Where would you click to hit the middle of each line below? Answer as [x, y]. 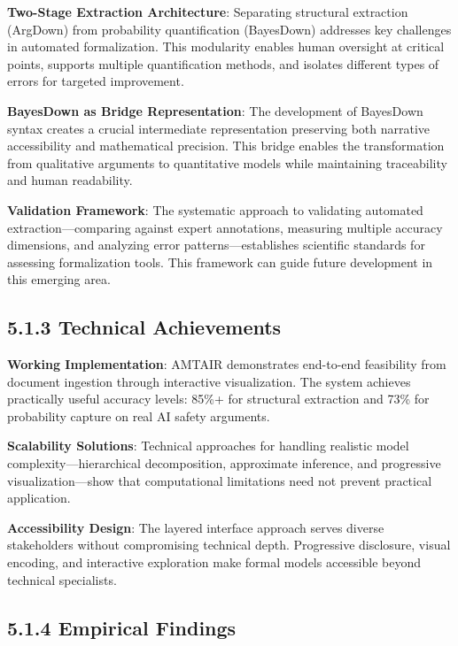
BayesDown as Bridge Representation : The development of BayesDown [215, 110]
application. [39, 498]
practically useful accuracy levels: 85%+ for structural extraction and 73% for [218, 399]
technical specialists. [62, 579]
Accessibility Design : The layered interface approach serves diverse [196, 527]
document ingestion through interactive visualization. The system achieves [209, 381]
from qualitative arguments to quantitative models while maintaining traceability [227, 162]
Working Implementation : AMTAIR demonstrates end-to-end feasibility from [227, 364]
